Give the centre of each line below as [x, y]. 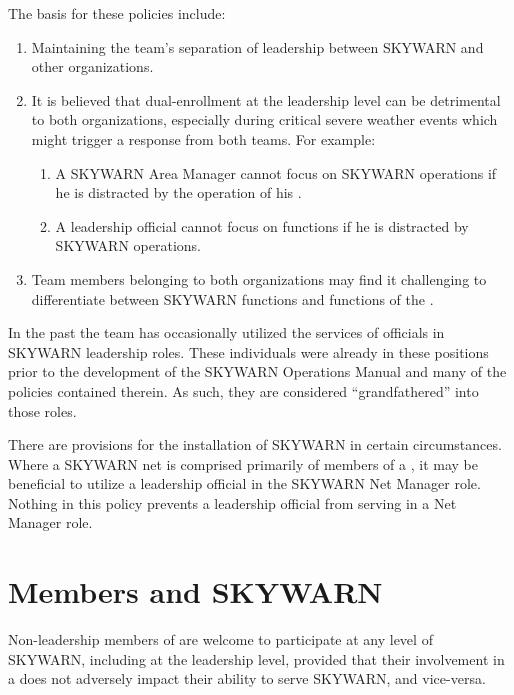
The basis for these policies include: [117, 13]
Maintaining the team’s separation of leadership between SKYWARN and [257, 46]
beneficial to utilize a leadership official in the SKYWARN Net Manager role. [244, 483]
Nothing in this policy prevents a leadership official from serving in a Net [232, 502]
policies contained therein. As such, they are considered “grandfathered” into [243, 390]
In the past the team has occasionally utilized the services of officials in [226, 332]
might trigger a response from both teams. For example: [203, 138]
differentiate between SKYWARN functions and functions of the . [232, 298]
